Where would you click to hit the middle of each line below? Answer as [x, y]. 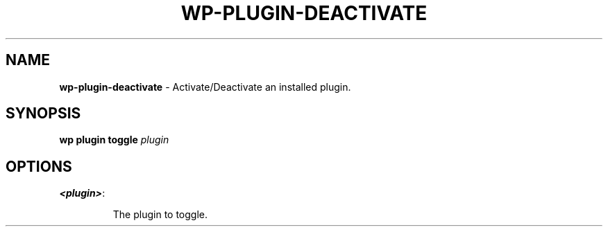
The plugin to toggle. [160, 215]
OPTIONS [39, 166]
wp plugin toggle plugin [114, 140]
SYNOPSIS [43, 114]
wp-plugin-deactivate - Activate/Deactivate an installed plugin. [205, 87]
